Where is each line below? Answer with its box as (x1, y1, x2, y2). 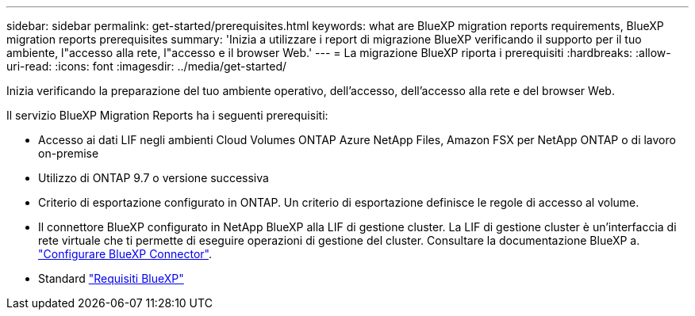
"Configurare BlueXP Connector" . (38, 247, 212, 261)
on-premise (38, 147, 99, 160)
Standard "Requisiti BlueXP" (38, 272, 184, 285)
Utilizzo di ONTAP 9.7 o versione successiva (38, 171, 269, 185)
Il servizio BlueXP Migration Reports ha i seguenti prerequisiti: (6, 109, 328, 122)
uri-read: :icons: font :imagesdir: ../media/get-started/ (6, 59, 287, 73)
